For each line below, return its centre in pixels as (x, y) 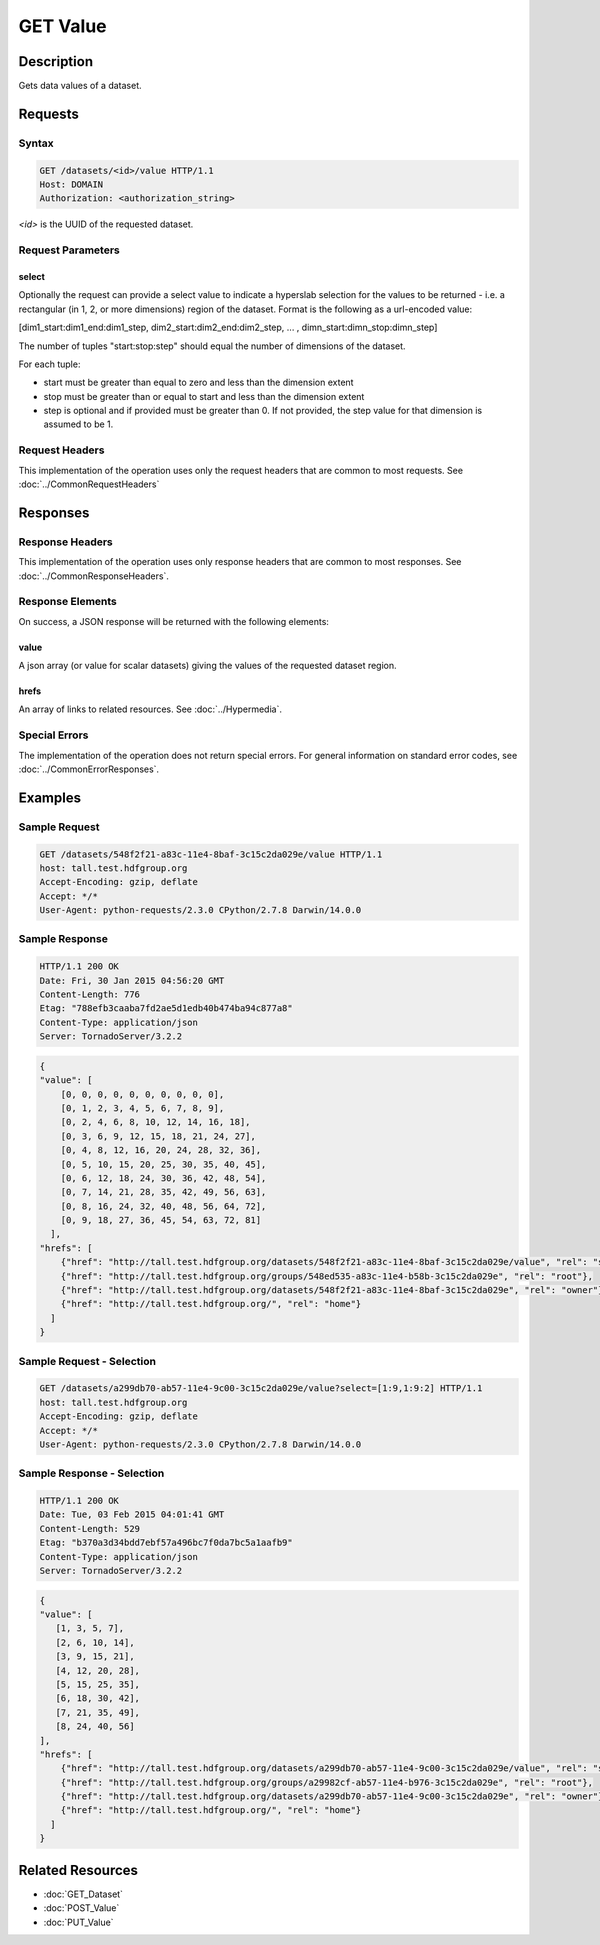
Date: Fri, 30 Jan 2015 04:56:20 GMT (132, 980)
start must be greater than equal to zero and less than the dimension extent (198, 382)
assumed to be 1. (78, 424)
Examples (50, 797)
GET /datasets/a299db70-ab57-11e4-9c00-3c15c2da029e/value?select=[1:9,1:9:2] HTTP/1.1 (261, 1388)
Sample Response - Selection (91, 1473)
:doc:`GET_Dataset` (83, 1894)
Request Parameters (69, 250)
